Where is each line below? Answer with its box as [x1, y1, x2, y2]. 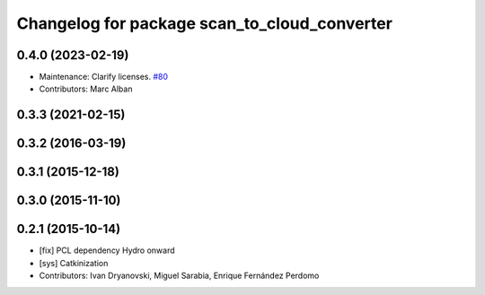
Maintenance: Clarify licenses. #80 [39, 72, 169, 82]
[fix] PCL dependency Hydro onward [39, 245, 175, 256]
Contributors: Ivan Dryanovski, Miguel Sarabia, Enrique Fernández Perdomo [39, 270, 320, 282]
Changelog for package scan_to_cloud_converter [16, 13, 392, 33]
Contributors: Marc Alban [39, 83, 133, 94]
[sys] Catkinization [39, 257, 109, 268]
